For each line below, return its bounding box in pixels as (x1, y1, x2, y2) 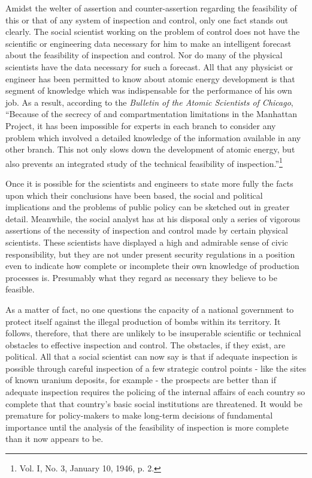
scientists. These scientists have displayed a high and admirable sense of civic (5, 235, 289, 248)
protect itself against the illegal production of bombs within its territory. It (5, 315, 281, 327)
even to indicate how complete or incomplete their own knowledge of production (5, 259, 299, 272)
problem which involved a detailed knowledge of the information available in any (5, 131, 301, 144)
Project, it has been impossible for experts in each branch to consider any (5, 119, 276, 132)
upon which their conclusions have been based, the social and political (5, 189, 263, 201)
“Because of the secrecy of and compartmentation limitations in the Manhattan (5, 107, 297, 120)
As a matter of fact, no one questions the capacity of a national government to (5, 303, 294, 315)
